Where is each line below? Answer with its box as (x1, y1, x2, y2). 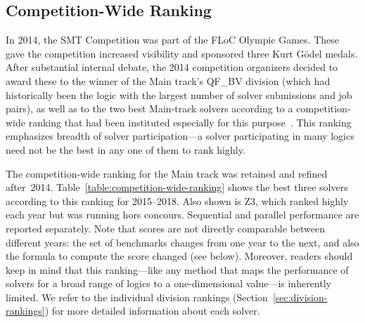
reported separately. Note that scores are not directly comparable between (6, 220, 325, 235)
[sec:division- (272, 289, 328, 304)
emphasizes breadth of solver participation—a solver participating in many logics (6, 128, 354, 143)
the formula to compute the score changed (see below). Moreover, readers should (6, 249, 353, 263)
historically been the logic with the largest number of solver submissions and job (6, 87, 352, 102)
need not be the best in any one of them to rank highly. (6, 142, 245, 157)
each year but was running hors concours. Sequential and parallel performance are (6, 207, 359, 222)
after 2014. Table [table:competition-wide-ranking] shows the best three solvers (6, 180, 348, 195)
